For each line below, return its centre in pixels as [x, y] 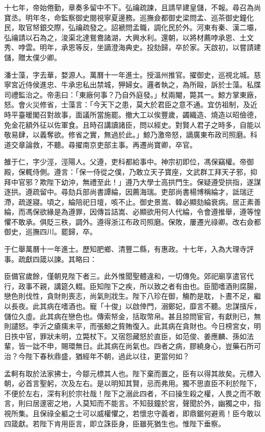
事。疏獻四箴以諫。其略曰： [50, 259]
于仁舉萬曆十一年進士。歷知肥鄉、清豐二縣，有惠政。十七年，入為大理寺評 [129, 249]
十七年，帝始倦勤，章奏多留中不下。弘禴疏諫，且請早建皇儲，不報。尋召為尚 [132, 7]
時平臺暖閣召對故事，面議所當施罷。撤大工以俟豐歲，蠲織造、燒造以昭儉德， [132, 114]
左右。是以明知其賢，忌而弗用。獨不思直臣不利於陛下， [168, 383]
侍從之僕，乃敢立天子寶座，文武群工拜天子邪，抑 [175, 171]
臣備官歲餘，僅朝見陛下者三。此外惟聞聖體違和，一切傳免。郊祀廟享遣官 [125, 276]
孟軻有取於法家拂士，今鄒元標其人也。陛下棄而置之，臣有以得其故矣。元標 [129, 373]
